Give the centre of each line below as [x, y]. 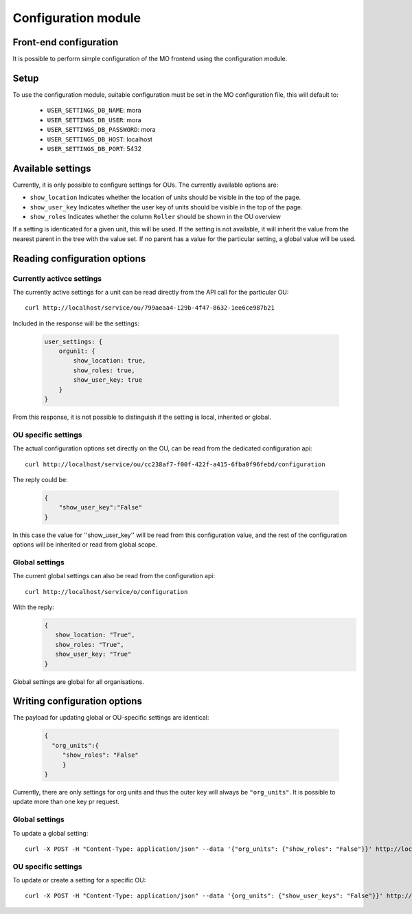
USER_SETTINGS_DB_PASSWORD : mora [101, 130]
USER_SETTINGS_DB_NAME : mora [94, 111]
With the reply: [34, 607]
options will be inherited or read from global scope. [85, 545]
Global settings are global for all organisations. [78, 682]
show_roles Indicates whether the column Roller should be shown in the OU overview [156, 217]
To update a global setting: [50, 833]
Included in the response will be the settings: [76, 323]
